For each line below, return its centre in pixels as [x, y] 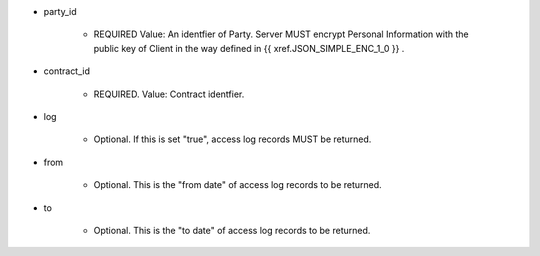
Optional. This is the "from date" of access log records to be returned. [237, 185]
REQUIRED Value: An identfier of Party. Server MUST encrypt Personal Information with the [281, 34]
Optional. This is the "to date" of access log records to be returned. [232, 230]
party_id [60, 11]
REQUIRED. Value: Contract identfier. [169, 94]
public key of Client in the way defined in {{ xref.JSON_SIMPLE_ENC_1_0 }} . [249, 48]
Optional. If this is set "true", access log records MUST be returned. [232, 139]
